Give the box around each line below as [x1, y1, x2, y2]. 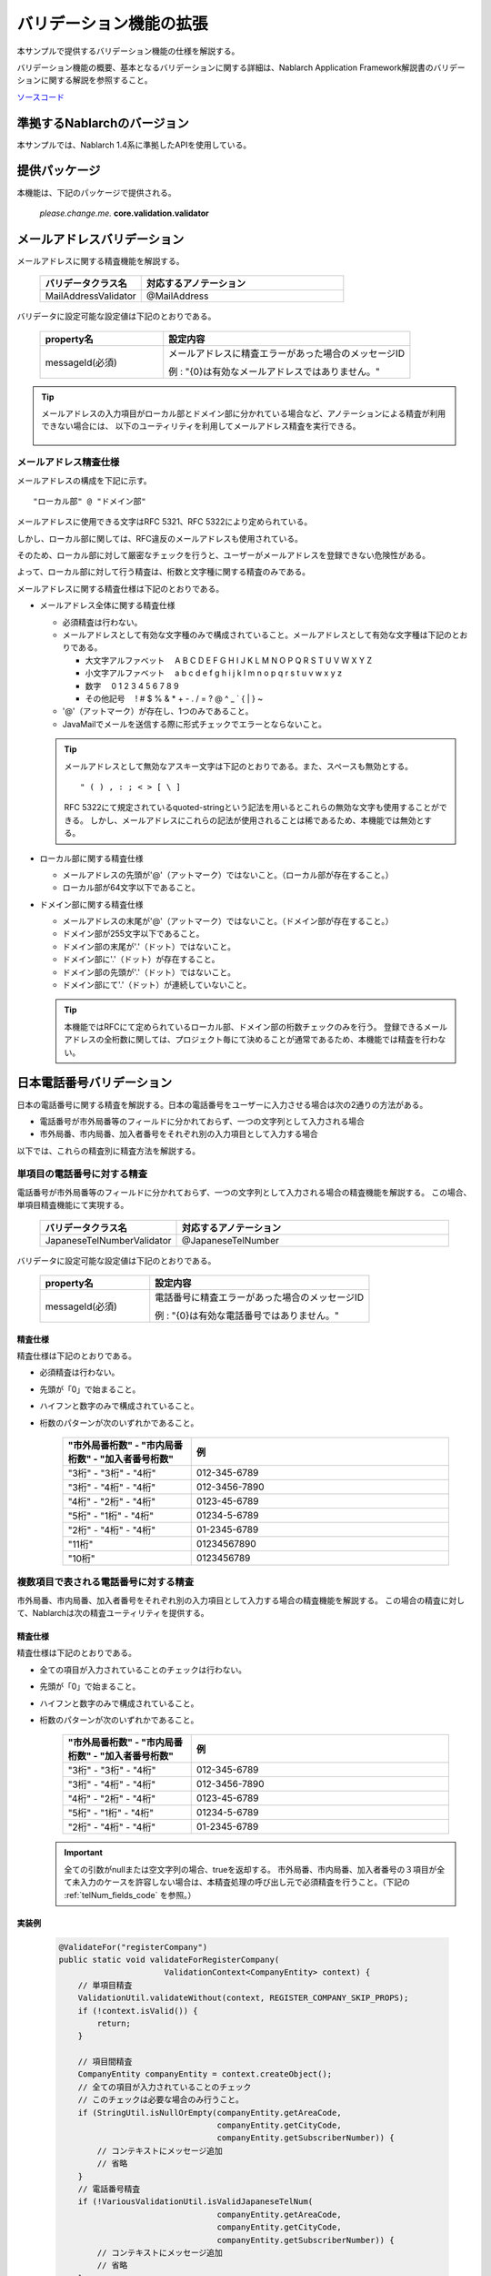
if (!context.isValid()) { [77, 2006, 199, 2016]
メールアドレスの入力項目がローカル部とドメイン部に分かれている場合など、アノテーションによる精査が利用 [41, 408, 446, 419]
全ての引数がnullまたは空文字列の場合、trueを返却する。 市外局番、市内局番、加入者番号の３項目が [64, 1864, 437, 1875]
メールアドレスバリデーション [16, 231, 185, 247]
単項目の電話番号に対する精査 [16, 1168, 148, 1181]
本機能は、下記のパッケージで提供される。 [16, 187, 176, 198]
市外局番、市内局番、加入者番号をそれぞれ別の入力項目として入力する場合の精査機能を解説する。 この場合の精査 [16, 1594, 441, 1606]
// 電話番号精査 [77, 2184, 141, 2194]
